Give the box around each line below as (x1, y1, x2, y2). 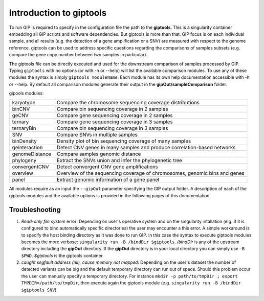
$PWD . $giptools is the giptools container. (21, 253, 104, 258)
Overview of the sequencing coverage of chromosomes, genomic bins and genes (56, 170, 244, 177)
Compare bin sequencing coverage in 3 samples (56, 125, 169, 132)
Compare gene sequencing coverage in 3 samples (56, 118, 173, 125)
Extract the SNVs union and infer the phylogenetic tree (56, 157, 182, 164)
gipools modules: (9, 91, 44, 96)
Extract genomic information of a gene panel (56, 176, 160, 183)
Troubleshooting (9, 206, 61, 214)
